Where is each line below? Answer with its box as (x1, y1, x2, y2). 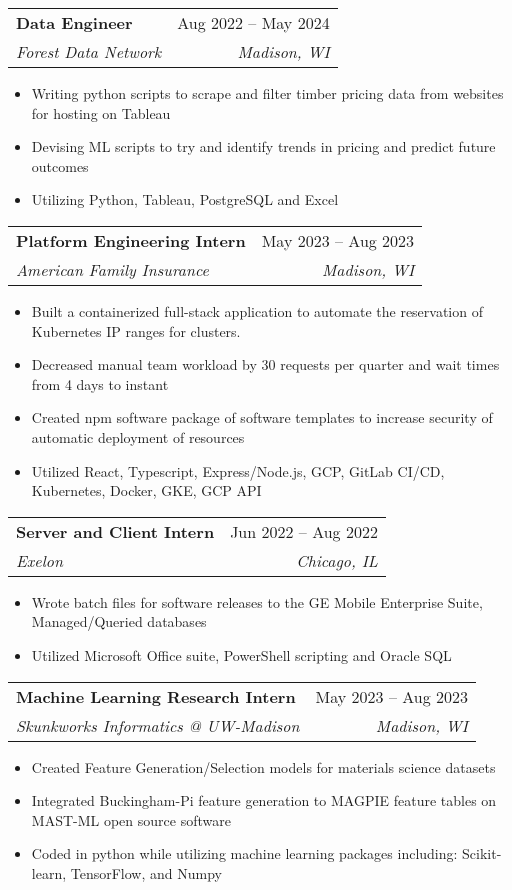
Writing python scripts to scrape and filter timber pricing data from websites (31, 83, 504, 103)
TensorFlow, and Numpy (70, 862, 222, 883)
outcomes (31, 155, 89, 176)
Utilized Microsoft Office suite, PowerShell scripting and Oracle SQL (31, 644, 452, 665)
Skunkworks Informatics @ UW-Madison (16, 713, 300, 737)
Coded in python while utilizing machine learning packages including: (31, 843, 458, 864)
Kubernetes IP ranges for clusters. (31, 320, 241, 341)
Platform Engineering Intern (16, 228, 246, 252)
